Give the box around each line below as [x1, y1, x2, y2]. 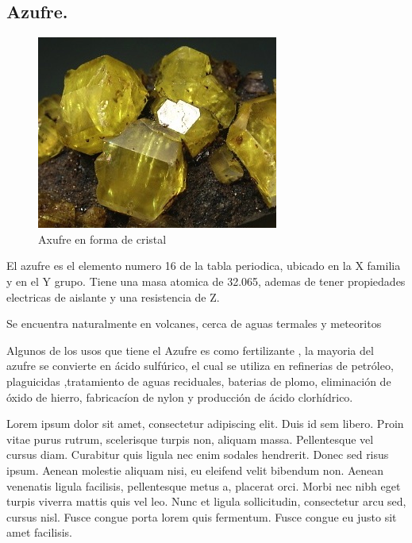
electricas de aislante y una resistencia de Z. [6, 288, 220, 305]
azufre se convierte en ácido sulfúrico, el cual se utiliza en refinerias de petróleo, [6, 357, 394, 374]
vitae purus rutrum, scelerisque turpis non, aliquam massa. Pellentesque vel [6, 430, 374, 447]
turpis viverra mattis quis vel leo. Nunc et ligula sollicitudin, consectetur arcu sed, [6, 493, 406, 510]
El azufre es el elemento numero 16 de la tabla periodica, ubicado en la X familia [6, 257, 401, 274]
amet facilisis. [6, 524, 72, 541]
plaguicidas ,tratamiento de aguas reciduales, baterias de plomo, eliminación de [6, 372, 391, 389]
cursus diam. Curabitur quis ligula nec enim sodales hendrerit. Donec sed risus [6, 446, 389, 463]
